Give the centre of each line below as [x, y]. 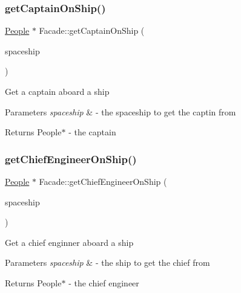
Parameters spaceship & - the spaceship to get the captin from [120, 111]
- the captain [92, 132]
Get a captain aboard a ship [57, 91]
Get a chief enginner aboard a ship [69, 242]
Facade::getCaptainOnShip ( [92, 31]
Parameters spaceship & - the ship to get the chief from [107, 262]
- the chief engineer [104, 282]
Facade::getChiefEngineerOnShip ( [103, 181]
